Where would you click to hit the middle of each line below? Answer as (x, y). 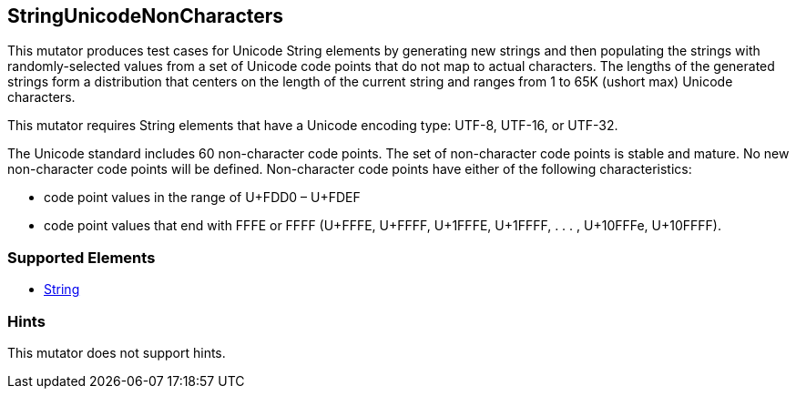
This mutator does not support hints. (117, 352)
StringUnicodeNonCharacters (146, 16)
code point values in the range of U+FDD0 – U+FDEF (202, 198)
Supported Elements (82, 257)
